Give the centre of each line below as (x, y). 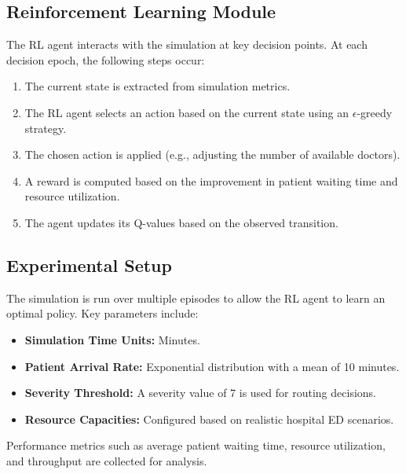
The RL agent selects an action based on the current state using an (187, 112)
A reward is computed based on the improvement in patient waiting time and (211, 180)
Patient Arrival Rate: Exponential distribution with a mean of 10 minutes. (212, 366)
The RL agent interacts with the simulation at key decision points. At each (187, 44)
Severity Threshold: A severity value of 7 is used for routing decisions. (200, 393)
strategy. (46, 128)
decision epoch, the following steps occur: (106, 59)
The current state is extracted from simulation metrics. (157, 86)
